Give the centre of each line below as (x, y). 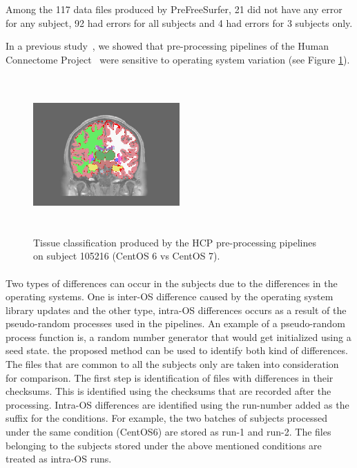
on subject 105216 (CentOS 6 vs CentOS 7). (127, 256)
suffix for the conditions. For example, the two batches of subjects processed (166, 418)
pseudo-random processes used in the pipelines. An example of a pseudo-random (175, 323)
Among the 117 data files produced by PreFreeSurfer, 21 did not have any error (174, 9)
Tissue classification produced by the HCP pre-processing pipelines (175, 242)
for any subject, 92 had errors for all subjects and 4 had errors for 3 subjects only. (179, 22)
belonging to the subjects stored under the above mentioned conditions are (164, 445)
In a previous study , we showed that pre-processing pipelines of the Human (167, 46)
